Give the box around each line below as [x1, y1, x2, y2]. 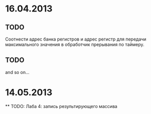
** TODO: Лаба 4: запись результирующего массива [5, 103, 117, 109]
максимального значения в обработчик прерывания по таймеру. [5, 41, 144, 47]
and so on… [5, 69, 30, 75]
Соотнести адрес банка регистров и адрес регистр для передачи [5, 36, 146, 42]
